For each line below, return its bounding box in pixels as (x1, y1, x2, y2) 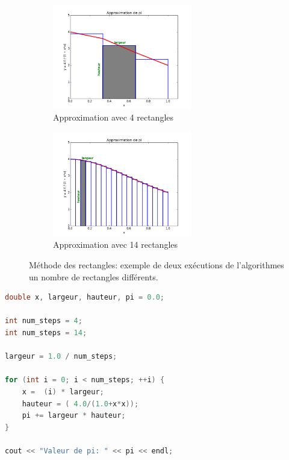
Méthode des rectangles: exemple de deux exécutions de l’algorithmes (29, 258, 284, 271)
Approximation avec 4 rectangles (53, 111, 174, 124)
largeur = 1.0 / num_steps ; (5, 352, 117, 361)
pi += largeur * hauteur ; (22, 411, 126, 420)
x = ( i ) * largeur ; (22, 387, 104, 396)
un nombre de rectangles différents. (29, 270, 158, 283)
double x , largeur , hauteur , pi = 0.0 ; (5, 293, 164, 302)
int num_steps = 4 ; (5, 317, 82, 326)
